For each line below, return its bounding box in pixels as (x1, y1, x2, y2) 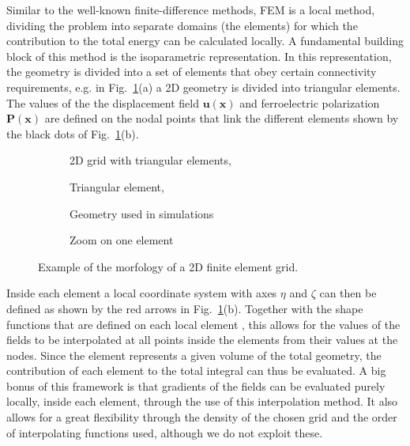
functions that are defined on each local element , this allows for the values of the (6, 316, 401, 332)
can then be (319, 285, 377, 301)
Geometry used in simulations (70, 205, 214, 221)
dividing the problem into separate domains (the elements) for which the (6, 17, 358, 33)
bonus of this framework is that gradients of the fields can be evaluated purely (6, 377, 386, 394)
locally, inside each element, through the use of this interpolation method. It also (6, 393, 398, 410)
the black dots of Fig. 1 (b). (6, 125, 139, 142)
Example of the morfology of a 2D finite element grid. (38, 258, 299, 274)
